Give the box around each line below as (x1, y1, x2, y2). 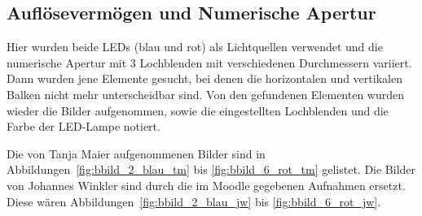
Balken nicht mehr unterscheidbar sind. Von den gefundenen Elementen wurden (7, 85, 405, 102)
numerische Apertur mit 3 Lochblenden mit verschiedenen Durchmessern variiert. (7, 54, 412, 71)
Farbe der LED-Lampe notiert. (7, 118, 160, 135)
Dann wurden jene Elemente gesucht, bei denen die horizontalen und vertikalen (7, 70, 402, 87)
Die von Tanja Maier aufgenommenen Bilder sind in (7, 145, 266, 162)
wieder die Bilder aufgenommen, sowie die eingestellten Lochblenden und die (7, 102, 389, 119)
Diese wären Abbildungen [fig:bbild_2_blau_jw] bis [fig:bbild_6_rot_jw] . (7, 192, 381, 210)
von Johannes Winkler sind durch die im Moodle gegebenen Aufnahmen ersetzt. (7, 176, 406, 193)
